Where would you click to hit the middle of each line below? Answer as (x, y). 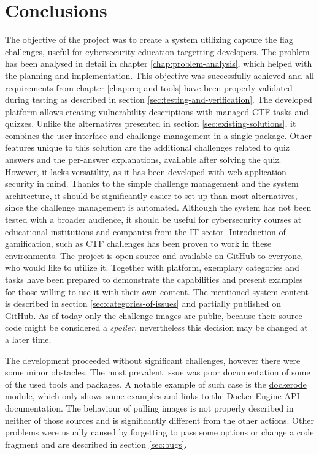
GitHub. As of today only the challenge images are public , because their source (154, 315)
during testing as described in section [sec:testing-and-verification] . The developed (159, 100)
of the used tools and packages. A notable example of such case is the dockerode (156, 384)
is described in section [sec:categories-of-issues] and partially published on (143, 303)
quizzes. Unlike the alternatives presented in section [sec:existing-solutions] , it (151, 123)
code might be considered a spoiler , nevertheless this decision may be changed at (156, 327)
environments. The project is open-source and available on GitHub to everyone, (154, 255)
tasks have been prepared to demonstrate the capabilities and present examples (154, 279)
